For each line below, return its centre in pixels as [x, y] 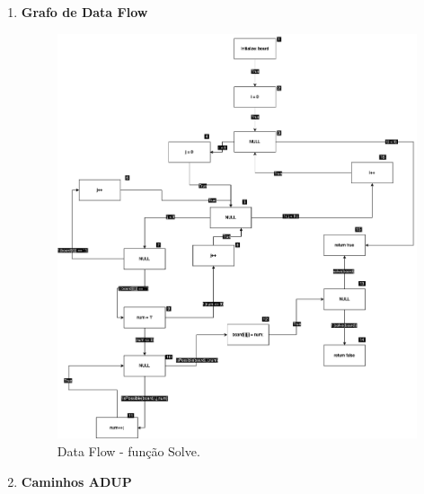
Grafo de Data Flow [84, 12]
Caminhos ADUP [76, 481]
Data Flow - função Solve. [128, 451]
